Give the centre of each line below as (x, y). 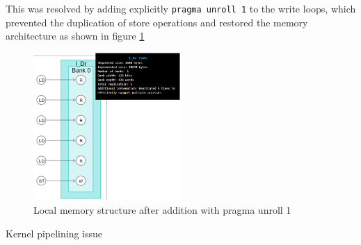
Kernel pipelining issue (54, 233)
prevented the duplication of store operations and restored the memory (157, 22)
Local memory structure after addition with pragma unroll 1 (162, 209)
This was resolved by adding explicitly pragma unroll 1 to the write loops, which (181, 8)
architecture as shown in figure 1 (75, 36)
